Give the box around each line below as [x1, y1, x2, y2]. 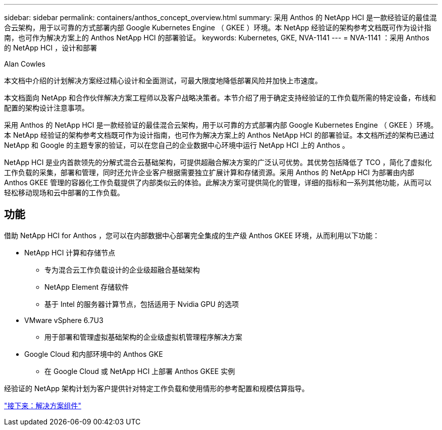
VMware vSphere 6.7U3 [24, 315, 103, 325]
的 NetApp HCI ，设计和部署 [4, 43, 97, 52]
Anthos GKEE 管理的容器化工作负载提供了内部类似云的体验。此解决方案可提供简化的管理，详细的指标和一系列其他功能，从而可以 [4, 178, 432, 187]
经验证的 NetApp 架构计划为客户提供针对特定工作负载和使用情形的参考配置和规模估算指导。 [4, 384, 309, 393]
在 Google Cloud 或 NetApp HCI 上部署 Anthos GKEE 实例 [44, 366, 235, 375]
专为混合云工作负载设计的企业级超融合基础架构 [44, 265, 200, 274]
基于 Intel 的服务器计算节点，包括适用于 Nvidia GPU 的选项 [44, 299, 239, 308]
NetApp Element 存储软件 [44, 282, 129, 291]
